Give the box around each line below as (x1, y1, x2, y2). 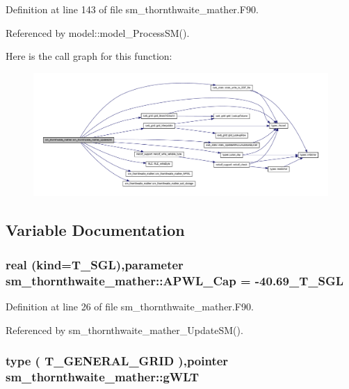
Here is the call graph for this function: (6, 49, 172, 63)
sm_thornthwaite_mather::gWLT (6, 367, 200, 385)
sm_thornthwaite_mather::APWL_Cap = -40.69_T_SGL (6, 271, 344, 289)
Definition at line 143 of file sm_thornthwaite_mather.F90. (6, 2, 259, 16)
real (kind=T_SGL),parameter (6, 255, 184, 273)
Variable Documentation (6, 219, 185, 241)
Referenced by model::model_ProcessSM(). (6, 25, 190, 40)
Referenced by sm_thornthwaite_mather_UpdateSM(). (6, 322, 243, 337)
